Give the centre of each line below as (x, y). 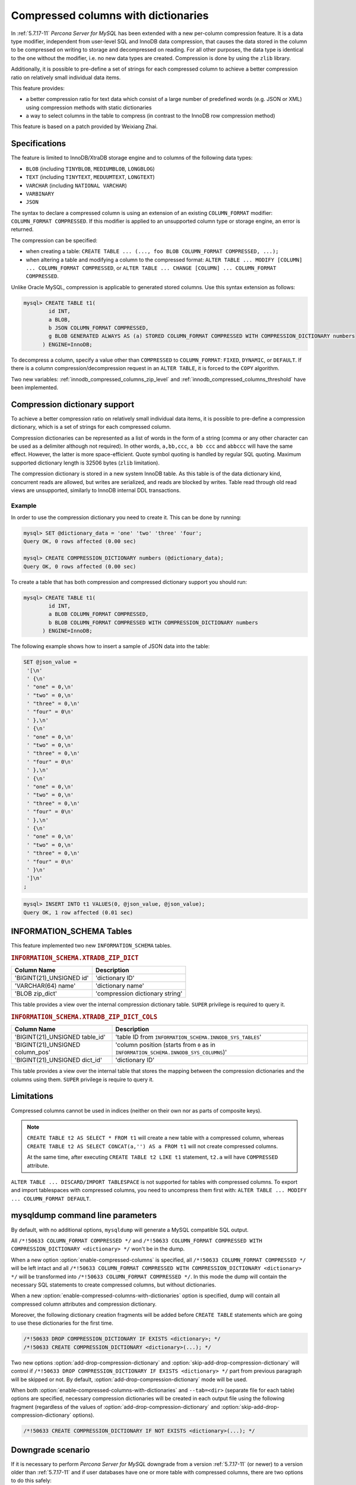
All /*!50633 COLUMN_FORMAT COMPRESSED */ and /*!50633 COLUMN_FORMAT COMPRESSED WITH (136, 1240)
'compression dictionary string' (139, 994)
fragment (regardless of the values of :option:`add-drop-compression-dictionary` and (115, 1407)
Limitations (32, 1096)
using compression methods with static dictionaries (89, 108)
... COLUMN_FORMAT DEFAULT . (51, 1198)
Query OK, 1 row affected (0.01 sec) (78, 912)
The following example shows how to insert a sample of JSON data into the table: (110, 646)
